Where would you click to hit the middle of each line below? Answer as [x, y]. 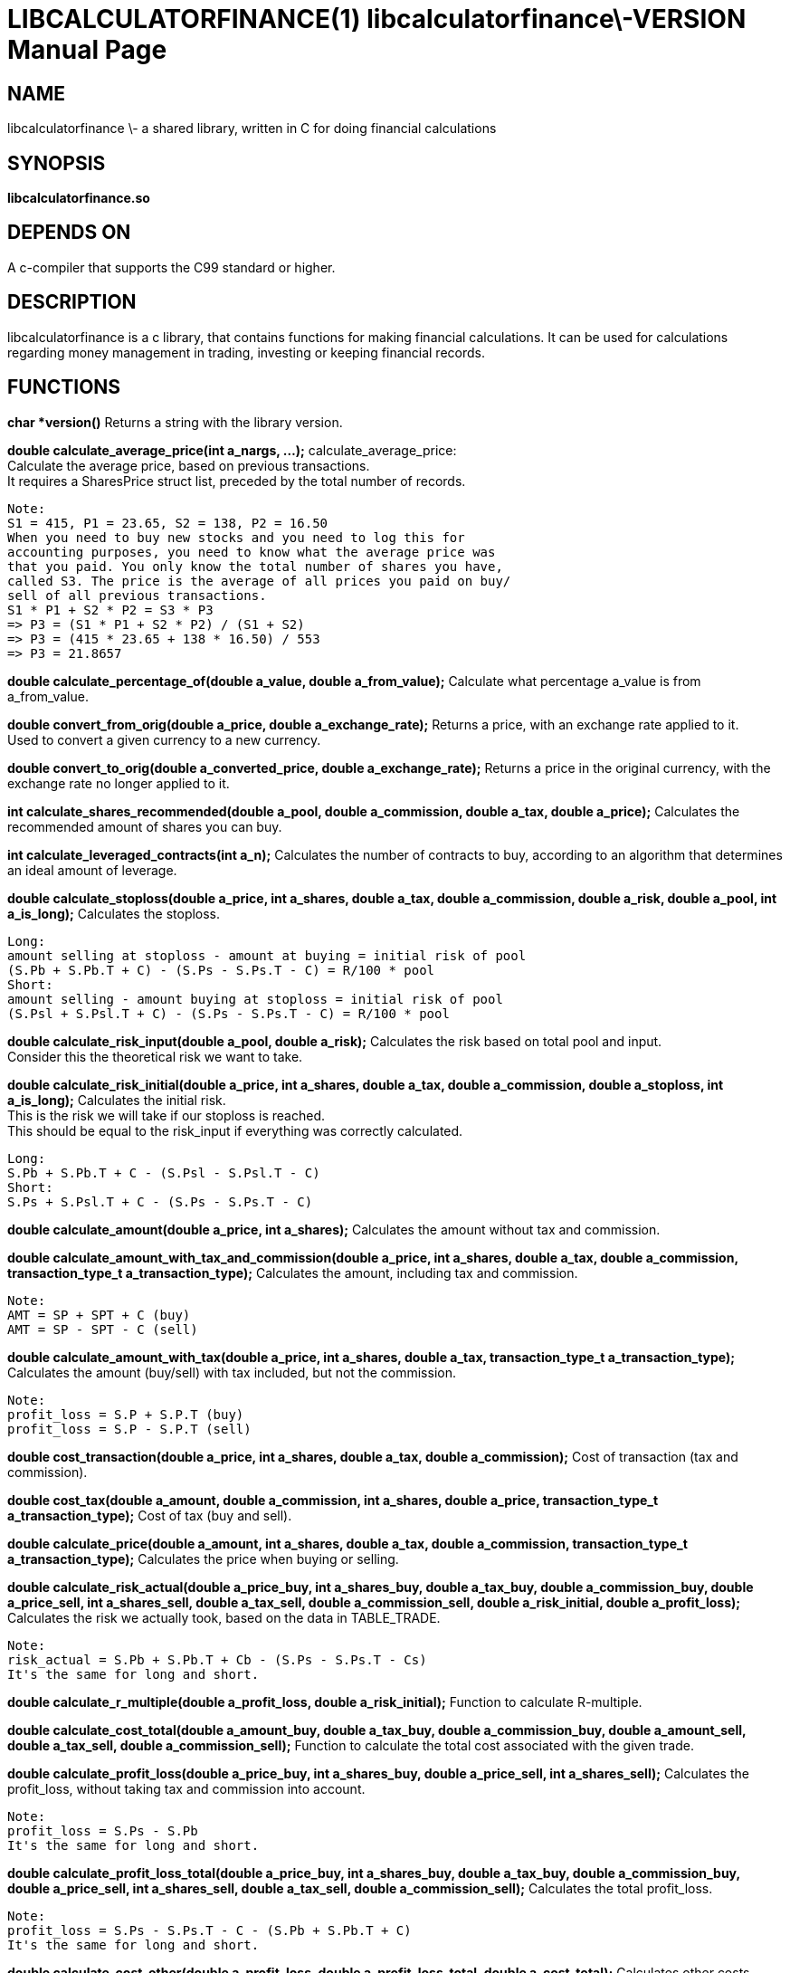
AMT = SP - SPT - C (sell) [103, 1329]
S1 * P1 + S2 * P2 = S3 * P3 [110, 610]
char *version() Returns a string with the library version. [175, 422]
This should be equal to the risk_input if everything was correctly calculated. [235, 1130]
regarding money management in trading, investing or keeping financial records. [246, 352]
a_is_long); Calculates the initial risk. [117, 1100]
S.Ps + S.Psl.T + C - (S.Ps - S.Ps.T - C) [160, 1201]
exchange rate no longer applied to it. [119, 783]
